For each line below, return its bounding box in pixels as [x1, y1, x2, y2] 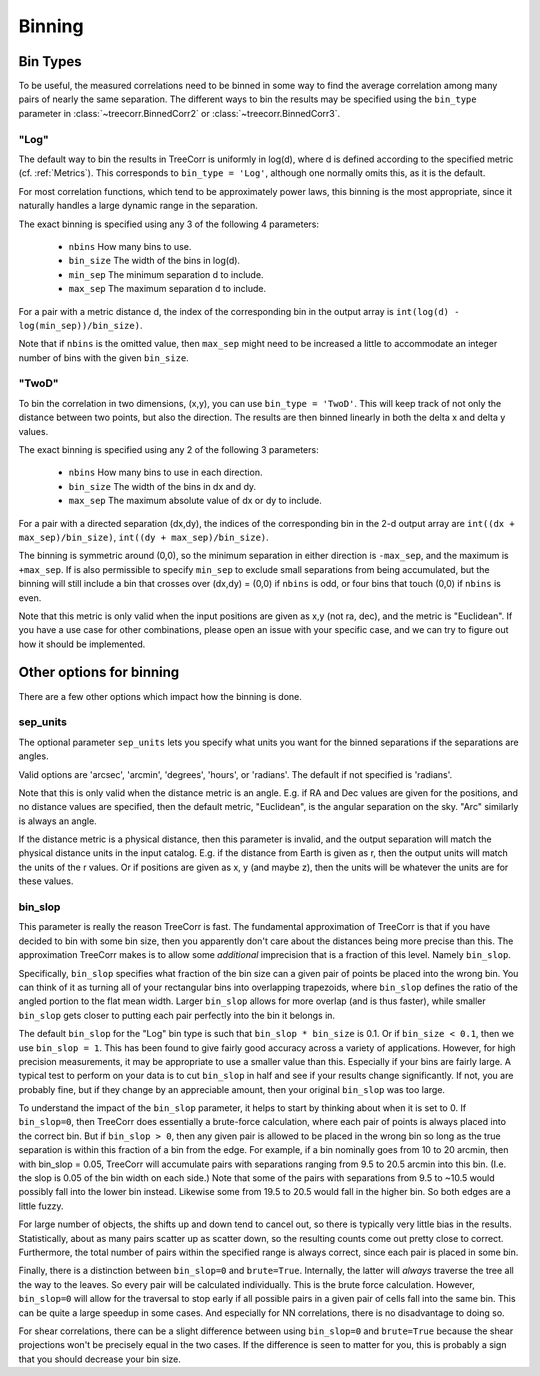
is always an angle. [18, 815, 97, 827]
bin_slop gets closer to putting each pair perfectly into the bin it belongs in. [18, 1009, 335, 1021]
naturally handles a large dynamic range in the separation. [18, 200, 259, 212]
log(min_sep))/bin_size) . [18, 319, 143, 331]
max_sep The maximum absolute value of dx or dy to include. [68, 495, 322, 507]
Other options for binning [18, 664, 180, 681]
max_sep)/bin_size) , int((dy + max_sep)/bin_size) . [18, 531, 269, 543]
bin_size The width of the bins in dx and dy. [68, 480, 257, 492]
